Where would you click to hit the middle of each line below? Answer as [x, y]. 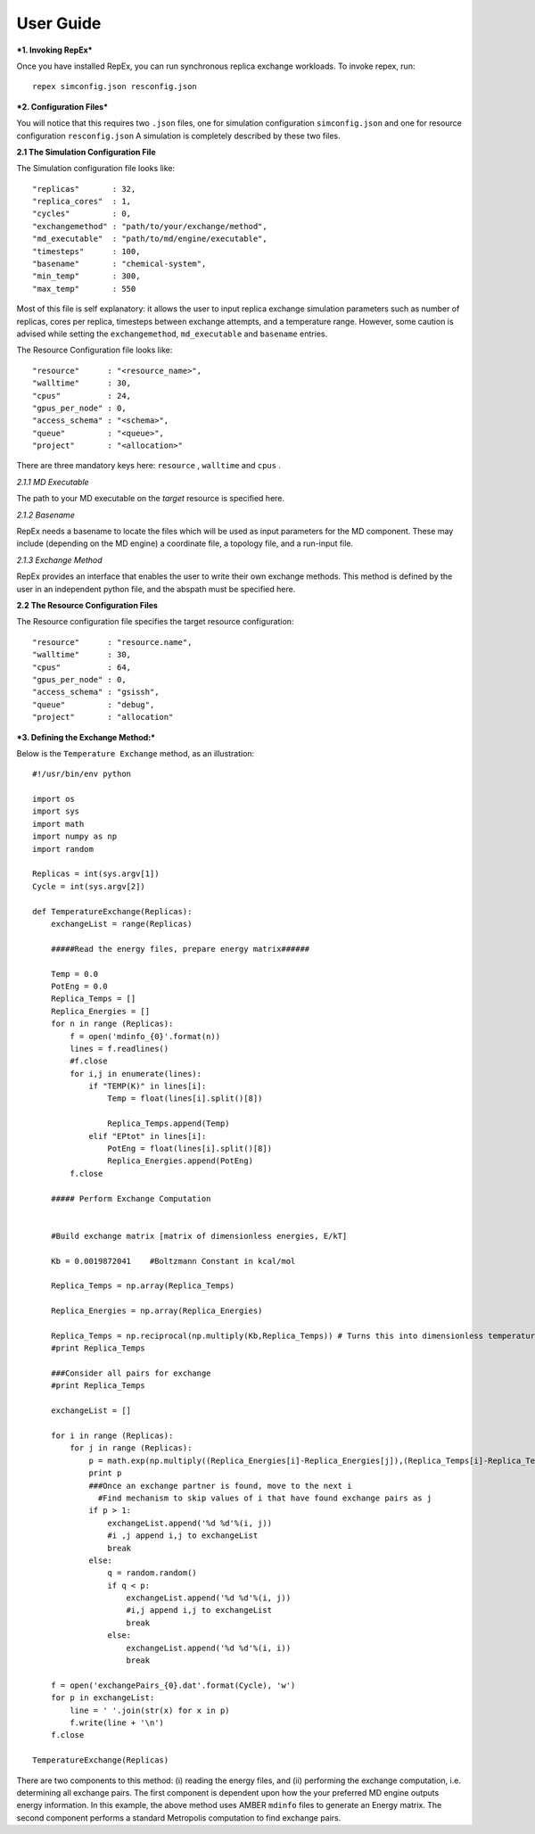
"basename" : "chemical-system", [119, 264]
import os [53, 799]
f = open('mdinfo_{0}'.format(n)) [145, 1036]
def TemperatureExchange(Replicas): [112, 911]
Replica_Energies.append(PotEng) [181, 1161]
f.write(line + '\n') [117, 1722]
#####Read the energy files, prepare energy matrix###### [180, 949]
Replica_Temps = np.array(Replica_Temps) [143, 1286]
